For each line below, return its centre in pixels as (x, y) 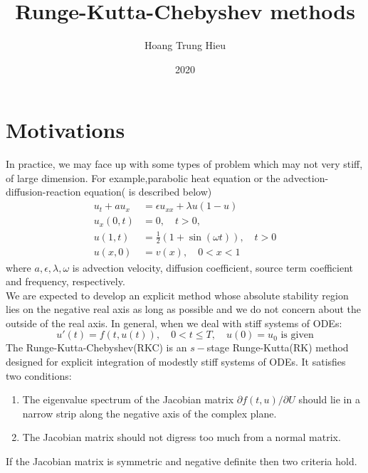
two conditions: (39, 375)
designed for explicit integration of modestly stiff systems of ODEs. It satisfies (176, 362)
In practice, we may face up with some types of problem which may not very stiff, (184, 164)
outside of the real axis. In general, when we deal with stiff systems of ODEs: (174, 323)
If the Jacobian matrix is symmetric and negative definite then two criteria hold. (182, 461)
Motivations (65, 130)
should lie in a (329, 399)
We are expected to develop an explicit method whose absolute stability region (177, 295)
